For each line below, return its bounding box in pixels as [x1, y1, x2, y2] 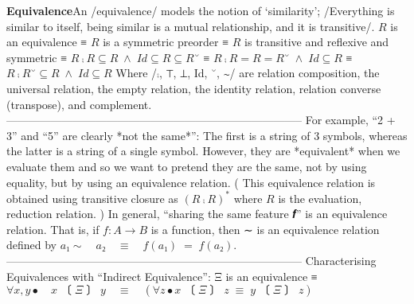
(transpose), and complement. [6, 95, 152, 112]
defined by [6, 236, 57, 253]
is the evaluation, [278, 189, 362, 206]
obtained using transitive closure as [6, 189, 178, 206]
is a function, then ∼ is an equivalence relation [150, 220, 380, 237]
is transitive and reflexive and [244, 33, 389, 50]
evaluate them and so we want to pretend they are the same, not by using [6, 158, 367, 174]
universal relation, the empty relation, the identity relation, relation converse [6, 80, 381, 96]
